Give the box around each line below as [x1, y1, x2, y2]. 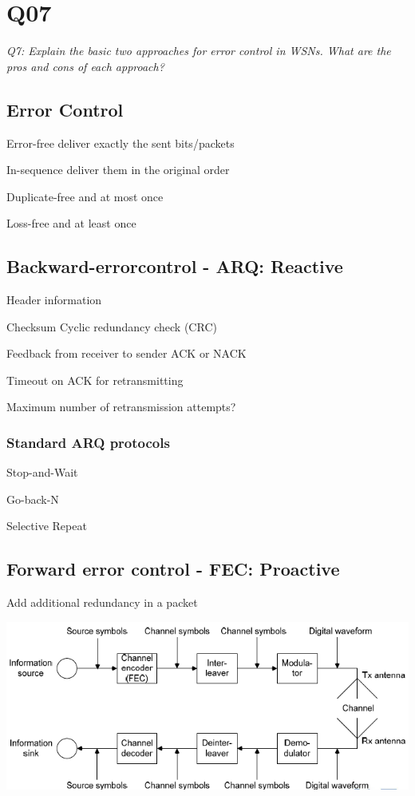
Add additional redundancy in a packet [6, 594, 198, 611]
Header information [6, 291, 102, 308]
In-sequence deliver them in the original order [6, 161, 230, 178]
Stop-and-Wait [6, 464, 78, 481]
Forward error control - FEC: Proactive [6, 556, 340, 581]
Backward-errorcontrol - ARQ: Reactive [6, 254, 343, 279]
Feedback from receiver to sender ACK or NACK [6, 345, 247, 362]
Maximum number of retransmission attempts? [6, 398, 236, 415]
